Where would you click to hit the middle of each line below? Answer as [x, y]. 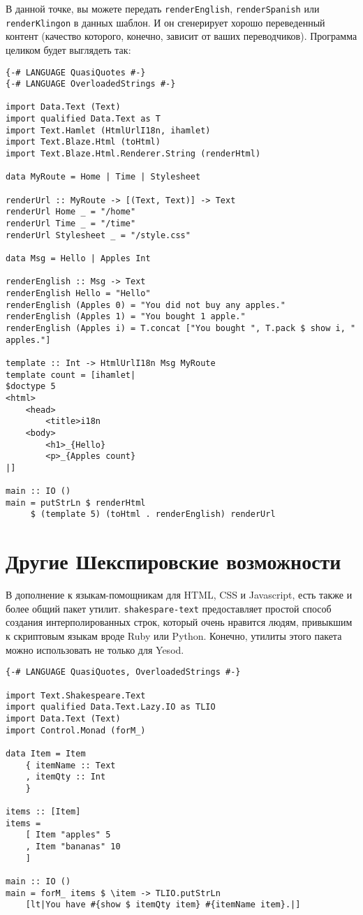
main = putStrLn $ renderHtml [76, 503]
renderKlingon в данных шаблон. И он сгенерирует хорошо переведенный [165, 22]
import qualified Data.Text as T [83, 119]
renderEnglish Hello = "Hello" [78, 293]
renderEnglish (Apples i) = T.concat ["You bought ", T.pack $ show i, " [181, 328]
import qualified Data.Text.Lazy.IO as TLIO [111, 707]
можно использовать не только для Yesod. [95, 649]
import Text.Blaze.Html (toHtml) [83, 142]
